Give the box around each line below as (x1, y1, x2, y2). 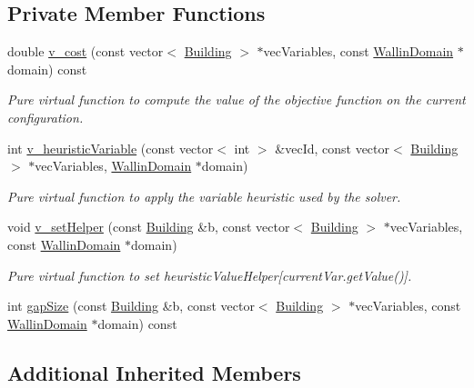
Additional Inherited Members (7, 358, 301, 386)
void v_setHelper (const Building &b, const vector (7, 217, 290, 236)
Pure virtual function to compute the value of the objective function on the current (7, 90, 466, 109)
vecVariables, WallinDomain (35, 156, 192, 175)
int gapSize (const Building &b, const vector (7, 296, 255, 315)
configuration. (7, 107, 84, 126)
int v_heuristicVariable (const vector (7, 138, 214, 157)
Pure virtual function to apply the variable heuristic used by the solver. (7, 186, 401, 205)
